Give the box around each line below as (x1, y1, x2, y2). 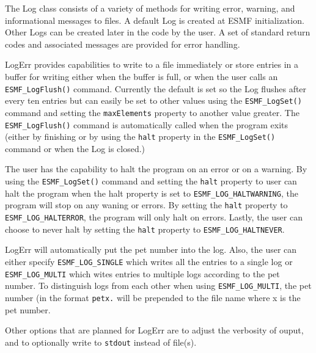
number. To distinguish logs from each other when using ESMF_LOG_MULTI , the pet (5, 279, 312, 292)
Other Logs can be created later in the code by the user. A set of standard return (5, 26, 310, 38)
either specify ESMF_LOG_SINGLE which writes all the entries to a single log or (5, 255, 293, 267)
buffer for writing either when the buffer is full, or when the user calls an (5, 70, 278, 82)
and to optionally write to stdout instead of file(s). (5, 335, 197, 348)
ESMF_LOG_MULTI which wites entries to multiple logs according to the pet (5, 267, 280, 280)
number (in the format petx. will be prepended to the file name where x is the (5, 291, 301, 304)
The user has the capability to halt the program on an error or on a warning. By (5, 162, 307, 175)
